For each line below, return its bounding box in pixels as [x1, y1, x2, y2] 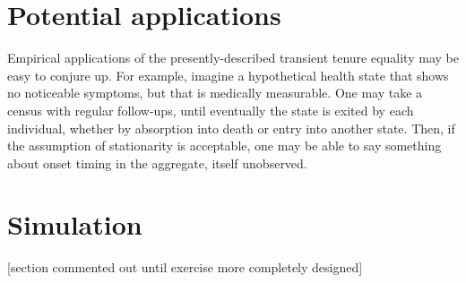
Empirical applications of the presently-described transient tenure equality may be [7, 48, 459, 67]
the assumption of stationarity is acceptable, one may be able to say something [7, 136, 442, 155]
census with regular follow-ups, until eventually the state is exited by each [7, 100, 414, 119]
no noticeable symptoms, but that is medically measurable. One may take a [7, 83, 423, 102]
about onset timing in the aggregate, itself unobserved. [7, 153, 307, 172]
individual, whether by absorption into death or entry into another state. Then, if [7, 118, 455, 137]
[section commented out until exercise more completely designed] [7, 258, 363, 277]
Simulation [7, 206, 142, 243]
